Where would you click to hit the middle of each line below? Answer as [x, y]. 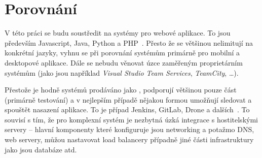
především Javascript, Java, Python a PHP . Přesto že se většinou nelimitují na [129, 42]
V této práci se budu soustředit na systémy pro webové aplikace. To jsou [118, 33]
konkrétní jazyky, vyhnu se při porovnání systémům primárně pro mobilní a [122, 53]
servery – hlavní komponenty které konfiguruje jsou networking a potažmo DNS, [129, 129]
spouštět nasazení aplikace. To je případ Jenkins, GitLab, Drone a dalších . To [127, 109]
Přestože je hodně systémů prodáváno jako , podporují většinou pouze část [121, 90]
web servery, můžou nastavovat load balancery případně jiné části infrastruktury [129, 139]
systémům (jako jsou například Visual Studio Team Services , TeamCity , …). [122, 72]
